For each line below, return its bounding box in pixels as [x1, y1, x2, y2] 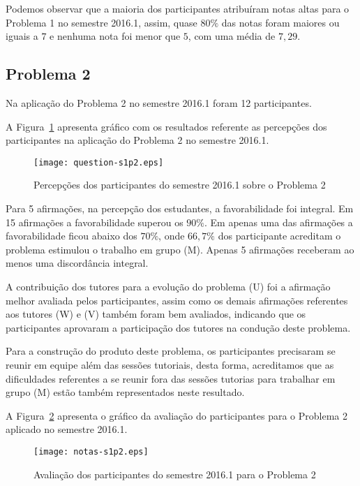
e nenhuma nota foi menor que [50, 29, 181, 43]
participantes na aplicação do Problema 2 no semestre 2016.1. [6, 133, 269, 147]
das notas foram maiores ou [221, 15, 340, 29]
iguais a [6, 29, 38, 43]
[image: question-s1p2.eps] [33, 157, 164, 168]
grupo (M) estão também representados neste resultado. [6, 385, 245, 399]
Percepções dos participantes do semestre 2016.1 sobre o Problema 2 [33, 177, 326, 192]
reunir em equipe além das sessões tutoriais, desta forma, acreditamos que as [6, 357, 334, 371]
